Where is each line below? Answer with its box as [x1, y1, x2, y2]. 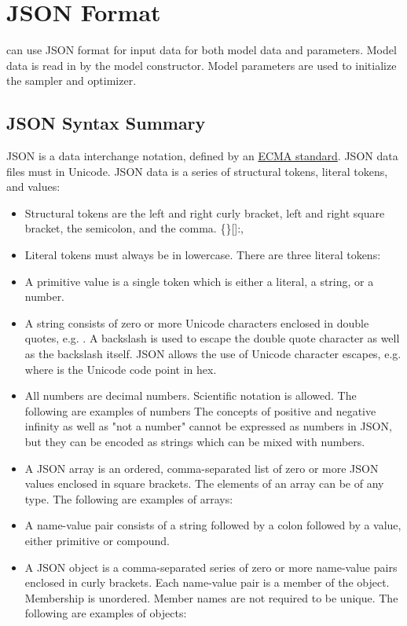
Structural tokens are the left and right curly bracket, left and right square [24, 204, 385, 221]
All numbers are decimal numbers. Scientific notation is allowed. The [24, 387, 357, 404]
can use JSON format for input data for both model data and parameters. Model [6, 42, 397, 58]
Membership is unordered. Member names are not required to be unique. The [24, 589, 398, 606]
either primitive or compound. [24, 532, 170, 548]
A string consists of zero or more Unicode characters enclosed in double [24, 314, 369, 331]
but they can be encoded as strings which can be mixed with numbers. [24, 434, 365, 450]
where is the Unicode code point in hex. [24, 361, 217, 377]
